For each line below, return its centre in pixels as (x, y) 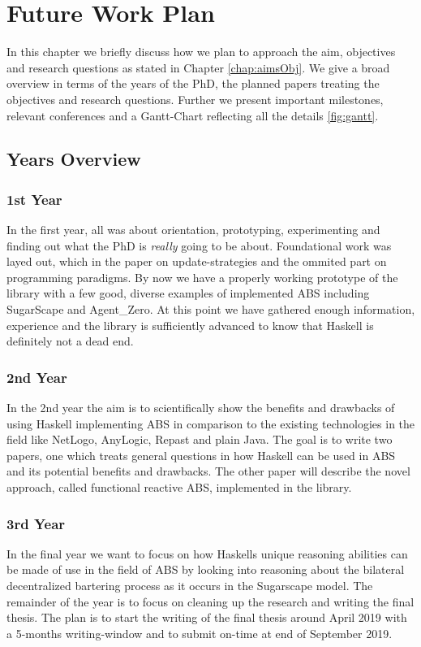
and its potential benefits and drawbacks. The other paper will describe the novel (208, 471)
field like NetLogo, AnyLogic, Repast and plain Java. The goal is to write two (200, 439)
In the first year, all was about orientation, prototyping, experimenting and (193, 230)
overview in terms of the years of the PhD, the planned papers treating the (193, 83)
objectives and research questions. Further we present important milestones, (195, 99)
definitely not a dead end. (70, 341)
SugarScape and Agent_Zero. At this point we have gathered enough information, (211, 309)
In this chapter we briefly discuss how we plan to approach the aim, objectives (201, 52)
